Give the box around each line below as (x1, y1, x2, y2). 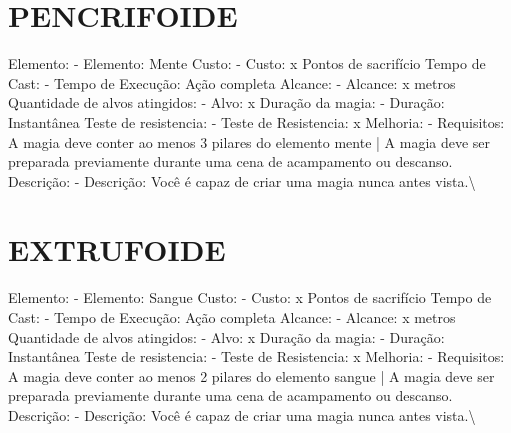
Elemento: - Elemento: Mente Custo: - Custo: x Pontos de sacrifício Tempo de (8, 53, 486, 74)
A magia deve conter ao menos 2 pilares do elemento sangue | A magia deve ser (8, 365, 495, 386)
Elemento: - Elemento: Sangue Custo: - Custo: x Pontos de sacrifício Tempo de (8, 287, 492, 308)
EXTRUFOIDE (8, 229, 226, 270)
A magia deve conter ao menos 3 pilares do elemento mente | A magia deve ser (8, 131, 491, 152)
